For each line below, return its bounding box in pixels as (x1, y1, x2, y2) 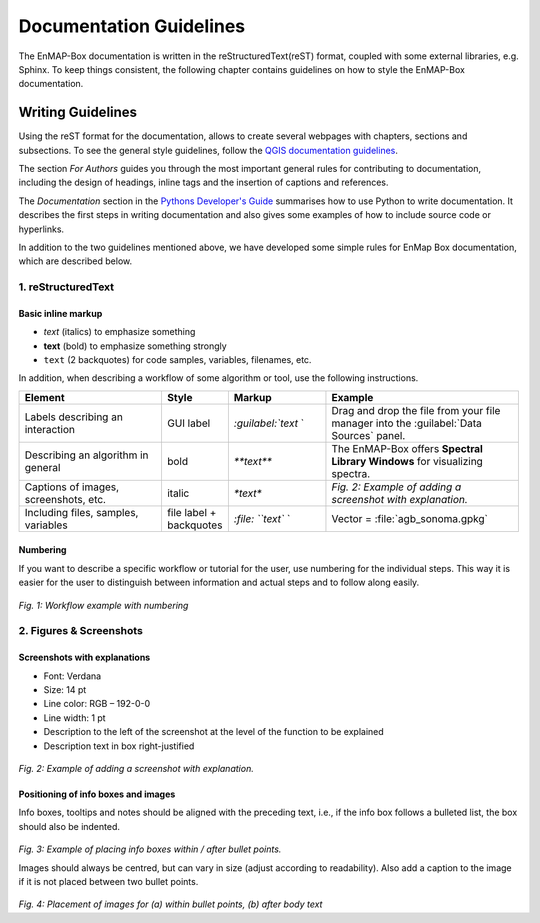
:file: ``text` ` (233, 511, 291, 525)
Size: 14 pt (43, 684, 87, 695)
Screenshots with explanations (18, 651, 151, 664)
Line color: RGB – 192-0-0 (43, 698, 151, 710)
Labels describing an (24, 410, 124, 424)
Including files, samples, (24, 505, 139, 519)
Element (24, 390, 65, 404)
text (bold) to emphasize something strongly (43, 340, 227, 352)
